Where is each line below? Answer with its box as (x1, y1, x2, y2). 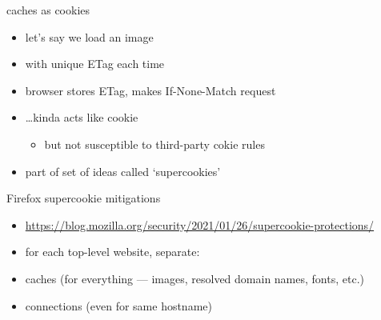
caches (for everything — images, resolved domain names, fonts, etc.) (25, 270, 364, 286)
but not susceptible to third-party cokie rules (44, 135, 265, 152)
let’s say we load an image (25, 28, 154, 45)
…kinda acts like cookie (25, 109, 138, 126)
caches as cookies (6, 2, 90, 18)
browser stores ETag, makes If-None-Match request (25, 82, 276, 98)
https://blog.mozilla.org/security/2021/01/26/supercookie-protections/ (25, 216, 375, 233)
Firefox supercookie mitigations (6, 190, 161, 206)
